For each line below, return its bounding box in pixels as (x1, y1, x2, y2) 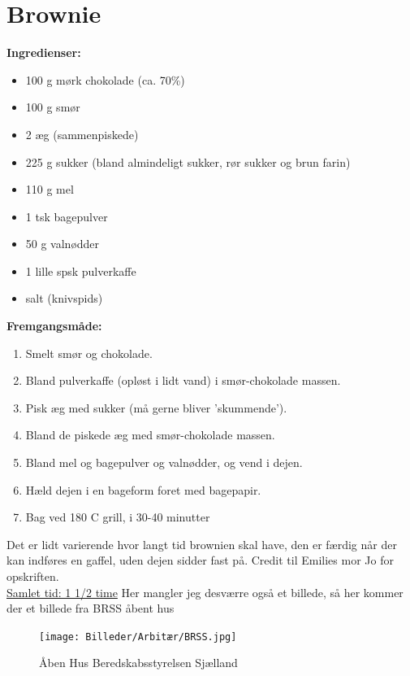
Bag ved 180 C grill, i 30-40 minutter (25, 508, 210, 526)
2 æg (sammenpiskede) (25, 125, 139, 142)
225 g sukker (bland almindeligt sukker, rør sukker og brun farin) (25, 153, 351, 170)
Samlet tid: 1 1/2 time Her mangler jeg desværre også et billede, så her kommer (6, 583, 404, 600)
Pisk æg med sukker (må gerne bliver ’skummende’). (25, 399, 287, 416)
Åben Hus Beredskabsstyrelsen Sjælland (39, 654, 238, 671)
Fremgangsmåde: (6, 317, 102, 334)
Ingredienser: (6, 44, 81, 61)
